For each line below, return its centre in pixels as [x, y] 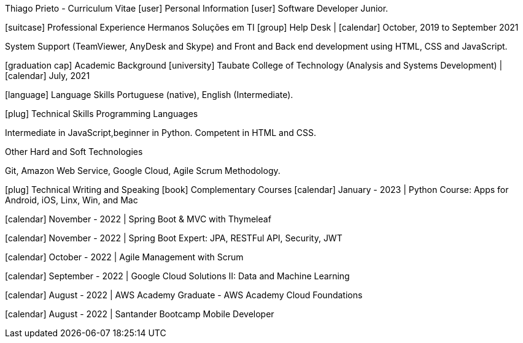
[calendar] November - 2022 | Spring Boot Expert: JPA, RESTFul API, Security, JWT [174, 238]
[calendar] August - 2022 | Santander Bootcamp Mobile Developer [140, 314]
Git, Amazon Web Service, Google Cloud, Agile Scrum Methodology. [143, 171]
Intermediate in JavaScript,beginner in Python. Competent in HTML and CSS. [161, 133]
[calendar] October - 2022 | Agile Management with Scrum [124, 257]
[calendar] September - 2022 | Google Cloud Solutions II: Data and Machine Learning [177, 276]
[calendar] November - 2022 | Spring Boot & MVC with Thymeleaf [138, 219]
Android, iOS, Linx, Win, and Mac [72, 200]
